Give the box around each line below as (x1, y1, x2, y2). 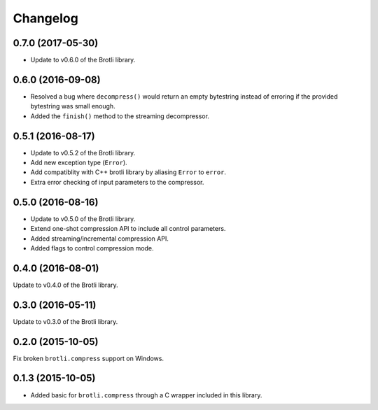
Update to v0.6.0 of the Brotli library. (30, 56, 136, 64)
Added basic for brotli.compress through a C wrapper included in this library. (30, 390, 262, 399)
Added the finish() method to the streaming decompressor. (30, 112, 210, 120)
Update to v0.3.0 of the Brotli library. (13, 317, 118, 325)
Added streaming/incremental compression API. (30, 234, 169, 243)
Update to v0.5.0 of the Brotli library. (30, 214, 136, 223)
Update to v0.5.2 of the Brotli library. (30, 148, 136, 157)
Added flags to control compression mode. (30, 243, 154, 252)
